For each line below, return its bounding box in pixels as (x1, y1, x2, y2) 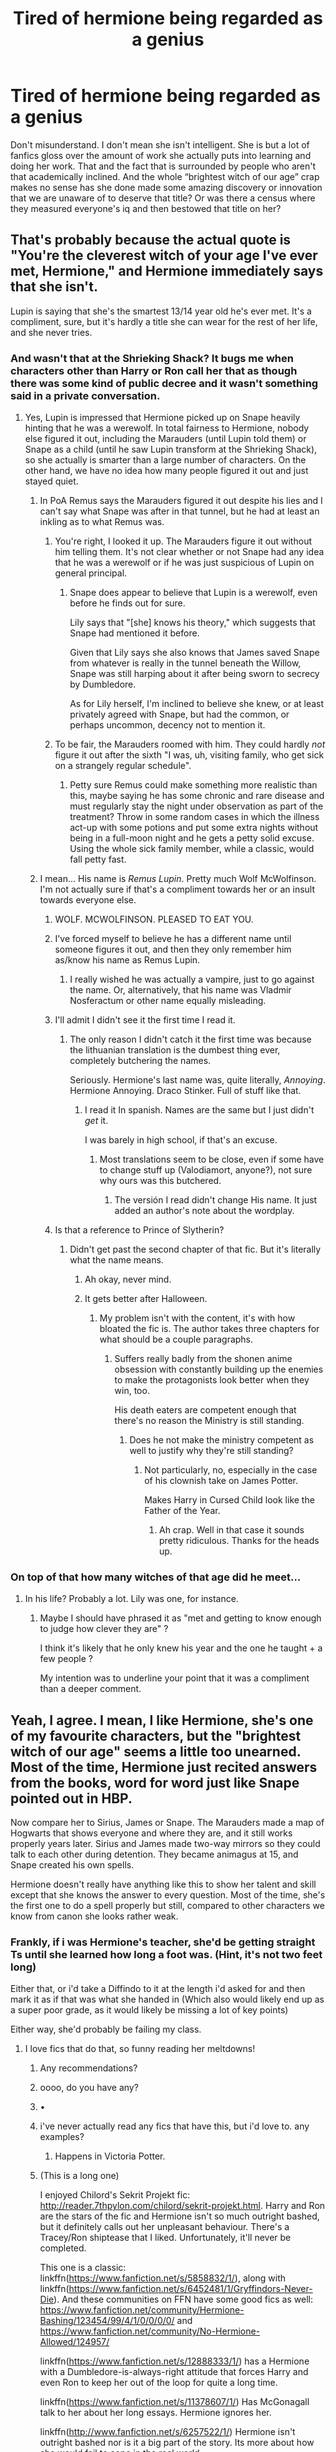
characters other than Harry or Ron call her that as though (10, 363, 298, 377)
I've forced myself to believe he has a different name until (54, 933, 292, 945)
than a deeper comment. (39, 1683, 142, 1695)
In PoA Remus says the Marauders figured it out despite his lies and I (39, 495, 323, 507)
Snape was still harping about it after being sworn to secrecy (69, 668, 320, 680)
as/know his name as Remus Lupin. (54, 954, 201, 966)
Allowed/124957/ (39, 2336, 110, 2348)
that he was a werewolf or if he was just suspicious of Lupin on (54, 557, 315, 569)
